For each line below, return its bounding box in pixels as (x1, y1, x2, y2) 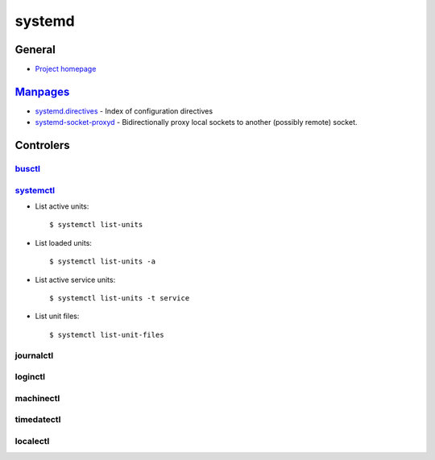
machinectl (14, 392, 60, 404)
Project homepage (35, 64, 97, 74)
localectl (14, 435, 50, 446)
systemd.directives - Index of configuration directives (35, 106, 213, 116)
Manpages (14, 85, 70, 98)
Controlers (14, 139, 70, 152)
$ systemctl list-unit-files (49, 330, 164, 339)
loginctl (14, 371, 46, 383)
